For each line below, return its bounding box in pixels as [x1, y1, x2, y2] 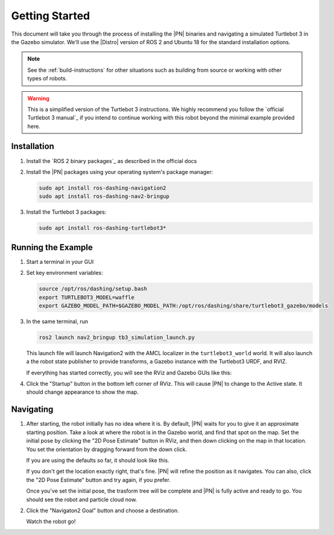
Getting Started [11, 9, 90, 22]
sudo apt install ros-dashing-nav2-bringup [39, 193, 170, 200]
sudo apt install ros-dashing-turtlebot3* [39, 225, 166, 232]
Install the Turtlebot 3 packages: [26, 208, 107, 216]
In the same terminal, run [26, 318, 89, 325]
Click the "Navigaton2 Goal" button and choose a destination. [26, 507, 179, 514]
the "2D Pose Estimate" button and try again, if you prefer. [26, 476, 171, 483]
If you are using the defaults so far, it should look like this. [26, 457, 169, 464]
